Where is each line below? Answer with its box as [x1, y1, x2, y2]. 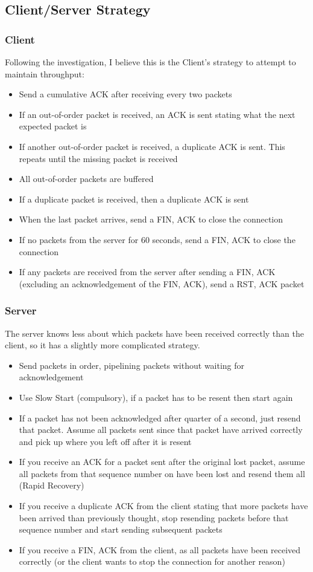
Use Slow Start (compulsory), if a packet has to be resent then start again [19, 391, 293, 403]
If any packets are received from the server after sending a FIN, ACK [19, 265, 276, 278]
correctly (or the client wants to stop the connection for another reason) [19, 555, 285, 568]
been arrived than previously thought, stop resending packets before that [19, 511, 289, 524]
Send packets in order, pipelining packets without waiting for [19, 359, 245, 371]
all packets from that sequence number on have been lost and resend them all [19, 467, 305, 479]
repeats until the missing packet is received [19, 152, 178, 164]
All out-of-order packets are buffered [19, 172, 154, 185]
